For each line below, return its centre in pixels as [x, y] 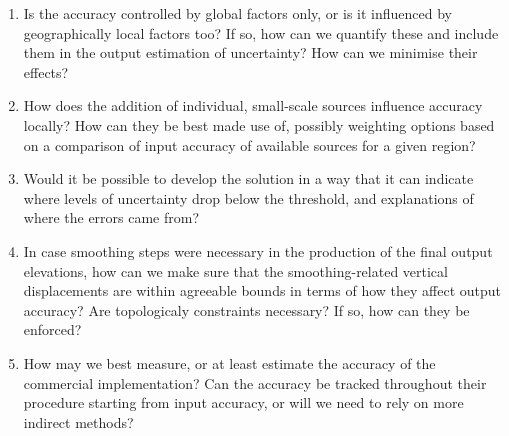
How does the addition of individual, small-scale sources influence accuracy [253, 105]
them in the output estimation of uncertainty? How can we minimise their [250, 52]
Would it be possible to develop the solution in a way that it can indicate [248, 178]
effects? [46, 71]
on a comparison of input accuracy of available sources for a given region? [249, 144]
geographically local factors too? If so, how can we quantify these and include [261, 32]
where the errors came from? [111, 217]
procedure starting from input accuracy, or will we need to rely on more [243, 402]
